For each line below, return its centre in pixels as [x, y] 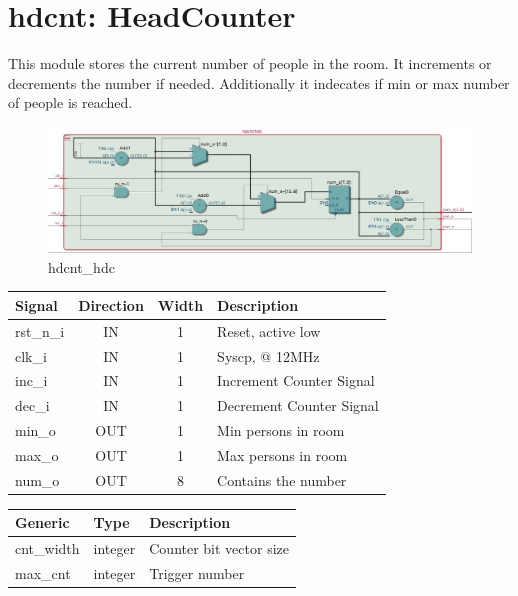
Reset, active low [269, 330]
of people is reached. [70, 102]
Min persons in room [281, 430]
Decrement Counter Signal [298, 405]
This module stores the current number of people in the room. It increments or [250, 63]
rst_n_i [40, 330]
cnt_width [47, 548]
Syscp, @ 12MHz [268, 355]
